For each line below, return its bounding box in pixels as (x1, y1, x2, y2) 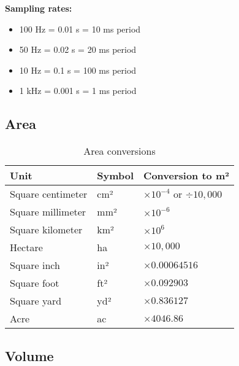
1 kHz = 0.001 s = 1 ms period (19, 84, 137, 97)
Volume (5, 346, 54, 365)
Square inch (10, 258, 60, 273)
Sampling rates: (5, 2, 72, 14)
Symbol (97, 168, 134, 183)
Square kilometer (10, 222, 83, 237)
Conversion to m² (143, 168, 229, 183)
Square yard (10, 294, 62, 308)
